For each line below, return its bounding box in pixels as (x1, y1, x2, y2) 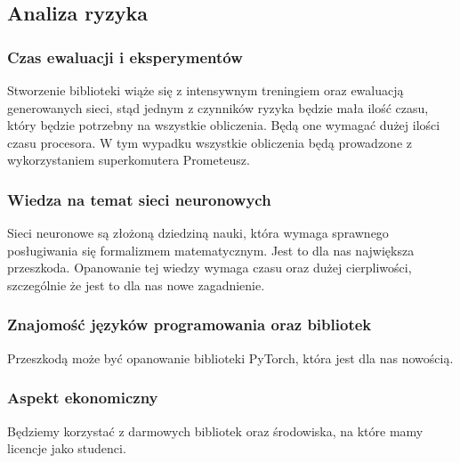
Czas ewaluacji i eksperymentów (7, 45, 243, 68)
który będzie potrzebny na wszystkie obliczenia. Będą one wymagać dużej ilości (7, 116, 440, 134)
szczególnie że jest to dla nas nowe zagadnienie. (7, 275, 265, 294)
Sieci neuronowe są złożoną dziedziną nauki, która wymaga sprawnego (7, 223, 389, 242)
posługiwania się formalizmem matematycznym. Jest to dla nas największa (7, 240, 415, 259)
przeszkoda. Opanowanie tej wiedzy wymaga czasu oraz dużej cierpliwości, (7, 258, 412, 277)
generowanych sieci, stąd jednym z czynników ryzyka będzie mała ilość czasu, (7, 98, 429, 117)
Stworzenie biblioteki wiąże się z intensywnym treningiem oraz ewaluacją (7, 81, 404, 99)
